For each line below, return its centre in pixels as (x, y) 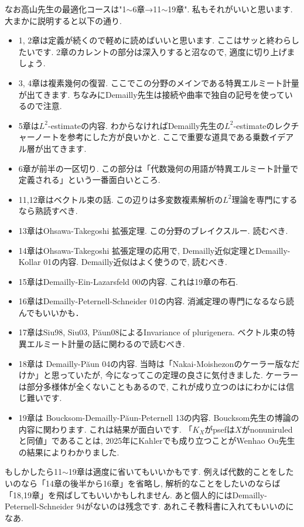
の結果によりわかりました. (69, 452)
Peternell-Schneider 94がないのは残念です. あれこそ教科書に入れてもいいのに (149, 506)
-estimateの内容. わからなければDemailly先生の (136, 125)
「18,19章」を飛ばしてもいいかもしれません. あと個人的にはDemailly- (136, 494)
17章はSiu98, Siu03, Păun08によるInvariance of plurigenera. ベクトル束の (153, 332)
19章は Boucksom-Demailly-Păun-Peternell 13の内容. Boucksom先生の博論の (159, 418)
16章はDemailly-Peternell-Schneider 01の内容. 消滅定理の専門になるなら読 (156, 301)
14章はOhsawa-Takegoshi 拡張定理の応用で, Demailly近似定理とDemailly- (154, 250)
